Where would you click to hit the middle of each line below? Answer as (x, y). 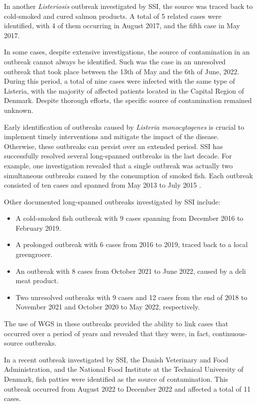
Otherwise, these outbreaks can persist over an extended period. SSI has (113, 146)
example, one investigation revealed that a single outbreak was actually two (118, 165)
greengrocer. (34, 254)
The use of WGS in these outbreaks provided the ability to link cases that (116, 324)
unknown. (19, 110)
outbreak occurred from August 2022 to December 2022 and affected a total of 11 (127, 388)
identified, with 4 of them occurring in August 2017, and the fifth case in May (122, 25)
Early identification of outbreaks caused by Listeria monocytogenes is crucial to (124, 127)
